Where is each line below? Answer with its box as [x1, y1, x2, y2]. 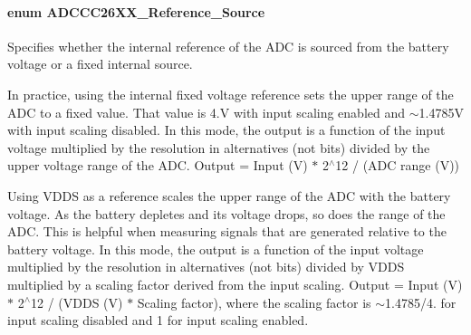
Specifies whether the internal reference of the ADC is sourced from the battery [7, 36, 449, 55]
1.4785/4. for [385, 292, 457, 311]
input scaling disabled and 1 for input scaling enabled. [7, 311, 309, 330]
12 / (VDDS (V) [31, 292, 123, 311]
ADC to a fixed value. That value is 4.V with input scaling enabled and [7, 102, 406, 121]
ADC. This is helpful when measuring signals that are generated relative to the [7, 222, 447, 241]
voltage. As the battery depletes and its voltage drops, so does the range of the [7, 204, 446, 223]
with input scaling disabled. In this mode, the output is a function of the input [7, 120, 446, 139]
